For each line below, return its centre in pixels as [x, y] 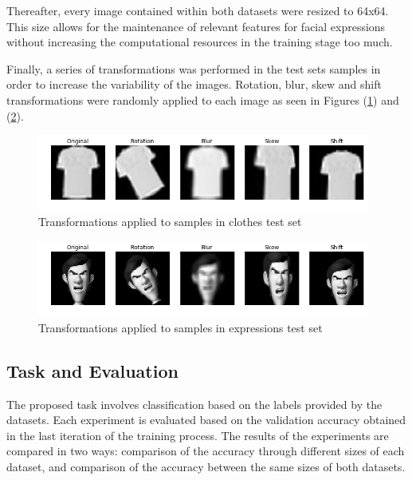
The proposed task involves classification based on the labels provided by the [194, 404]
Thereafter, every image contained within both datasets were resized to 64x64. [198, 10]
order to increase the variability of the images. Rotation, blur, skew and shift [194, 84]
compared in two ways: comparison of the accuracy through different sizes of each [206, 451]
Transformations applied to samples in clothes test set [170, 222]
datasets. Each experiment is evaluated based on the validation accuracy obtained [206, 420]
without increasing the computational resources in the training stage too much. [200, 42]
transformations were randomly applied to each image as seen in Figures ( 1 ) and [203, 99]
